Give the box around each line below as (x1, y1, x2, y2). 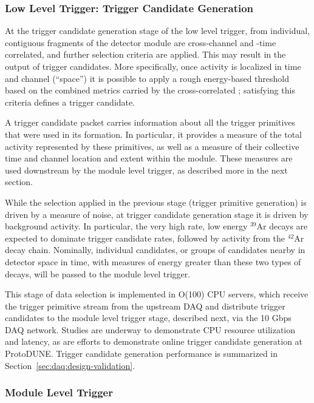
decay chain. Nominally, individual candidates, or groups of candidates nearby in (5, 243, 305, 256)
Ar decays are (256, 220, 308, 232)
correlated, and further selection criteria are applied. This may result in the (5, 48, 286, 61)
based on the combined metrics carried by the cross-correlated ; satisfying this (5, 84, 295, 97)
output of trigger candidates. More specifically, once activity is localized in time (5, 60, 301, 72)
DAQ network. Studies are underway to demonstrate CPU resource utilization (5, 323, 296, 336)
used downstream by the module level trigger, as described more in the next (5, 163, 288, 176)
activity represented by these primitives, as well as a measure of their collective (5, 140, 299, 152)
